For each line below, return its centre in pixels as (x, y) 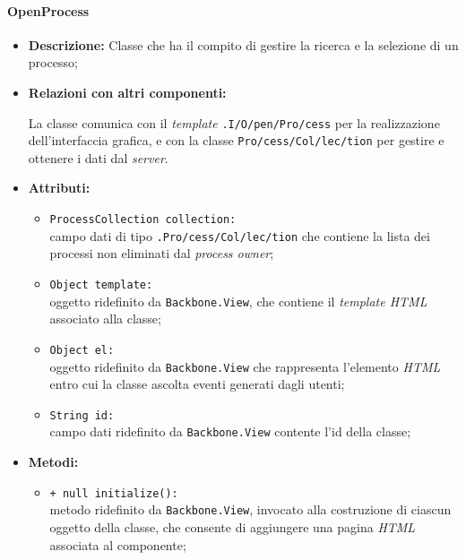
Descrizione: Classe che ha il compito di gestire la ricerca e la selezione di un (243, 44)
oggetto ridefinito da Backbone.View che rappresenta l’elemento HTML (245, 366)
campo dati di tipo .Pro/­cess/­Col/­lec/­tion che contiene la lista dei (240, 235)
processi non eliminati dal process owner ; (162, 253)
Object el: (82, 350)
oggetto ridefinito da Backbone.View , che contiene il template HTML (238, 301)
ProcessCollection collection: (143, 220)
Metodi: (53, 462)
